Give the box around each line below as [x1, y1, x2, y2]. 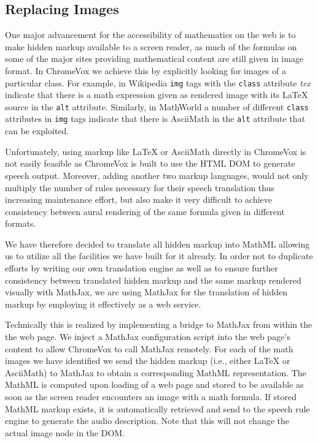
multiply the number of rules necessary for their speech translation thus [5, 181, 274, 194]
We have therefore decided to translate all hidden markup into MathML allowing [5, 237, 310, 250]
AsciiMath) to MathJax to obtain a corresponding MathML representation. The [5, 366, 306, 379]
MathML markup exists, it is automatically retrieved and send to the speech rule [5, 402, 310, 415]
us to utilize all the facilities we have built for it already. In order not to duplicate [5, 249, 313, 262]
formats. [5, 217, 36, 230]
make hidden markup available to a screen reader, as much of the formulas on [5, 40, 297, 53]
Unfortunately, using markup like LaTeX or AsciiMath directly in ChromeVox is [5, 145, 306, 157]
